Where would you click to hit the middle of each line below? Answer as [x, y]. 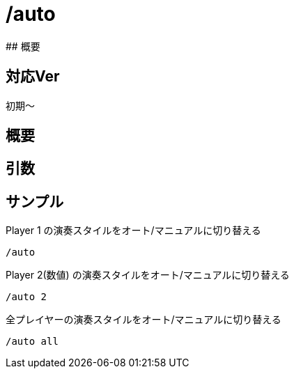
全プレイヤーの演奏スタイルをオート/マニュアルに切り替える [144, 320]
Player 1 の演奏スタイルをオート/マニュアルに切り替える [133, 231]
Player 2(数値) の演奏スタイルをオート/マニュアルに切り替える [148, 275]
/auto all [32, 342]
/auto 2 [26, 297]
